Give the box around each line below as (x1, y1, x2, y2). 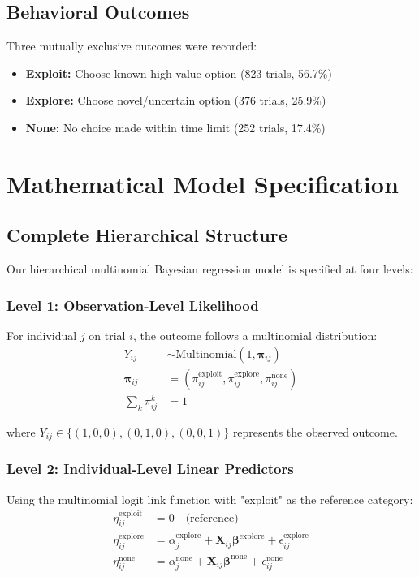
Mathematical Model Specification (6, 166, 399, 200)
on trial (89, 326, 126, 343)
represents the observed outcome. (232, 423, 398, 440)
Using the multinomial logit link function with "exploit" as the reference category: (6, 490, 413, 507)
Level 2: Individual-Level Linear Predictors (6, 459, 294, 479)
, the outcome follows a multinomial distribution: (133, 326, 378, 343)
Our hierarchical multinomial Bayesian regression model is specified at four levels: (6, 261, 413, 278)
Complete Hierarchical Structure (6, 222, 287, 248)
